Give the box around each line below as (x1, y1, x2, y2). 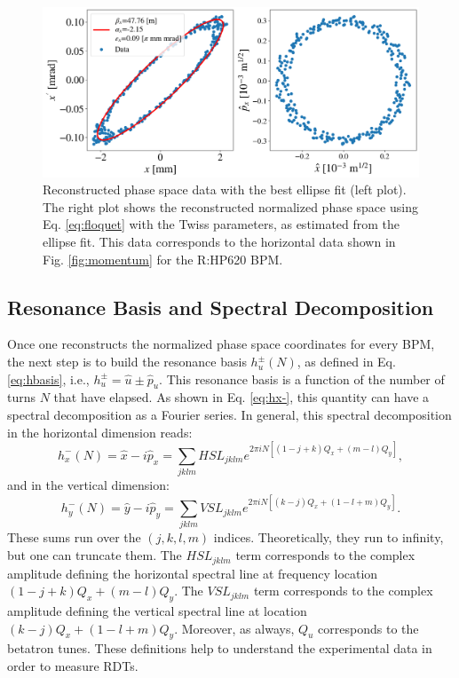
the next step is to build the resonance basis (7, 352, 247, 371)
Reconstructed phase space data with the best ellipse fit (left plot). (43, 180, 407, 199)
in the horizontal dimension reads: (7, 422, 193, 441)
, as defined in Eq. (297, 352, 396, 371)
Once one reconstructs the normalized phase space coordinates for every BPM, (7, 335, 435, 353)
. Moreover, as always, (174, 619, 295, 637)
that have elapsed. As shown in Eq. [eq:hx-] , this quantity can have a (53, 388, 430, 406)
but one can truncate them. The (7, 546, 182, 564)
